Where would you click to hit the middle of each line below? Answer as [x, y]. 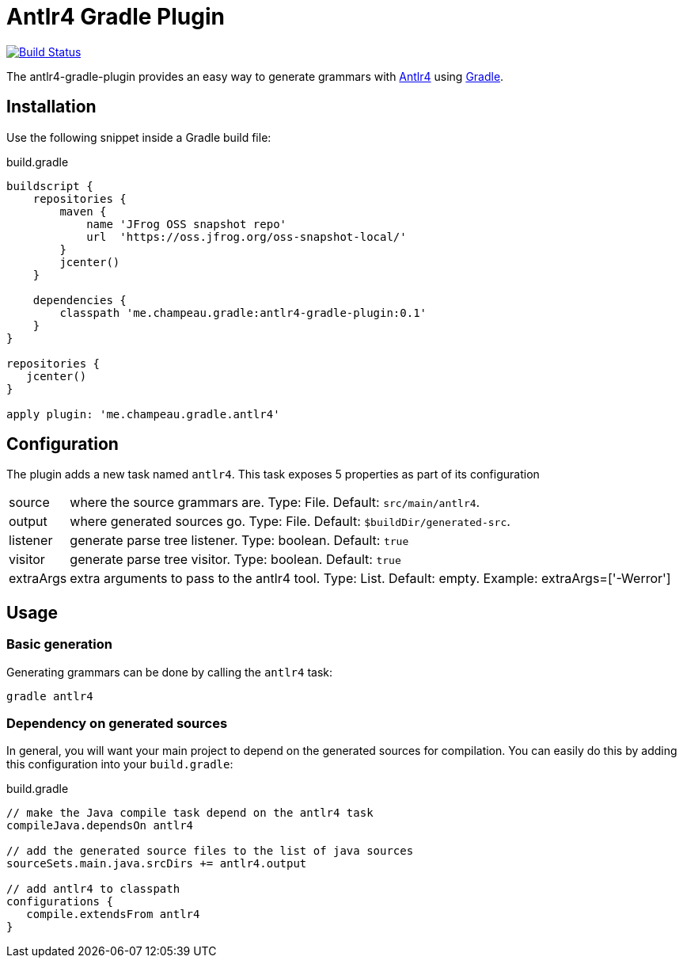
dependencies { [80, 300]
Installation [51, 107]
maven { [83, 211]
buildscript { [50, 186]
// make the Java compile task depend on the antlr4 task [190, 813]
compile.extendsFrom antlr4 [113, 914]
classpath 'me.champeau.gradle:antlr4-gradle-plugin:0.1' [243, 312]
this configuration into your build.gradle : [120, 764]
